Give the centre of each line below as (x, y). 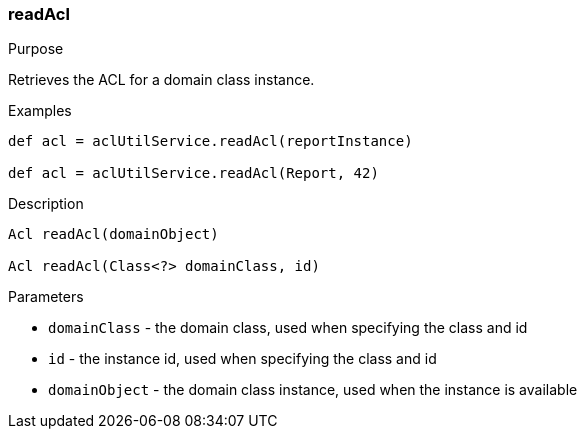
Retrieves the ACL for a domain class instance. (161, 80)
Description (46, 204)
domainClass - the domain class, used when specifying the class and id (288, 328)
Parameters (46, 297)
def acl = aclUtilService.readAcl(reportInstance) (210, 141)
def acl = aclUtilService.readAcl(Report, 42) (193, 173)
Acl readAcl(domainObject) (113, 234)
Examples (40, 111)
